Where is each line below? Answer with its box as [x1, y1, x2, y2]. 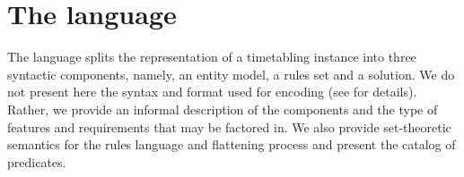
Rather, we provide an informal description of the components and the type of [7, 99, 438, 118]
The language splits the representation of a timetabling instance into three [7, 47, 416, 66]
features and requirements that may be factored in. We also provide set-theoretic [7, 117, 451, 136]
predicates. [7, 152, 66, 171]
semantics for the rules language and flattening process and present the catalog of [7, 135, 456, 154]
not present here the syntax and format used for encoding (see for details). [7, 82, 417, 101]
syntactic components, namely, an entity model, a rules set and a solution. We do [7, 64, 455, 83]
